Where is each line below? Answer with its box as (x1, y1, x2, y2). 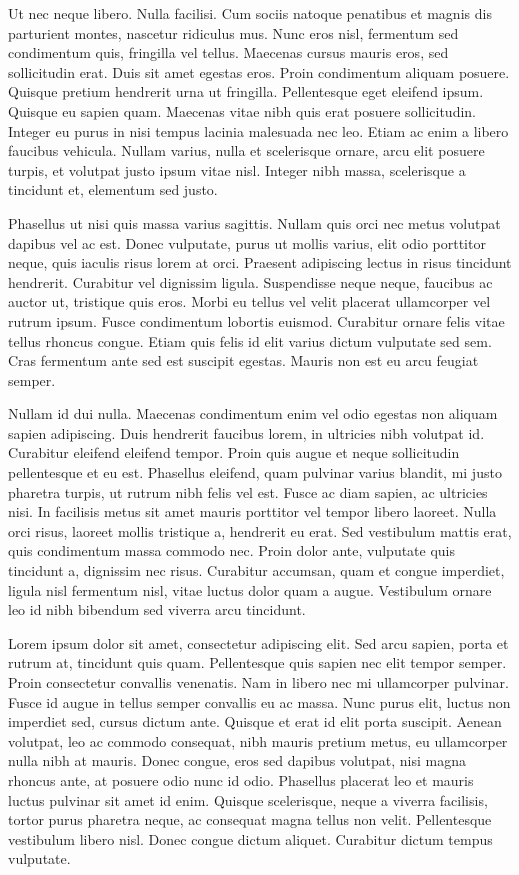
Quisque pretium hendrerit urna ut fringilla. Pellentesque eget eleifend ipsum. (8, 81, 484, 102)
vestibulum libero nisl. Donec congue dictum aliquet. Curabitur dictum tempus (8, 828, 493, 849)
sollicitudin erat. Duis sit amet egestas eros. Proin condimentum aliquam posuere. (8, 61, 510, 82)
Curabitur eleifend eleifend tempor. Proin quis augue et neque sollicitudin (8, 442, 460, 463)
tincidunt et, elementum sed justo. (8, 179, 218, 200)
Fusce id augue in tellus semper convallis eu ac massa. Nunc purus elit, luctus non (8, 691, 511, 712)
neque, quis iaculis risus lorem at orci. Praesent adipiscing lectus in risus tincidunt (8, 252, 512, 273)
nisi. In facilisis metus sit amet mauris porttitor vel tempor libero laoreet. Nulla (8, 501, 497, 522)
